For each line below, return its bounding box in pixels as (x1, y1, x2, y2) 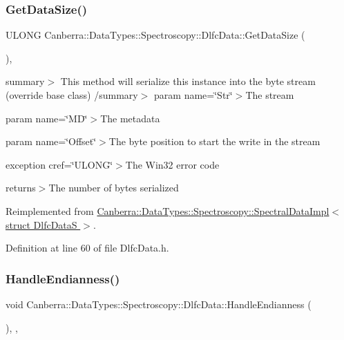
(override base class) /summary (6, 88, 138, 102)
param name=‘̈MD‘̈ (6, 111, 88, 125)
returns (6, 180, 36, 195)
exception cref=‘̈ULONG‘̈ (6, 157, 113, 171)
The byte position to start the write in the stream (108, 134, 321, 149)
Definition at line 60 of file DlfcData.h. (6, 240, 169, 255)
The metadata (100, 111, 160, 125)
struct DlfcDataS (6, 217, 77, 232)
